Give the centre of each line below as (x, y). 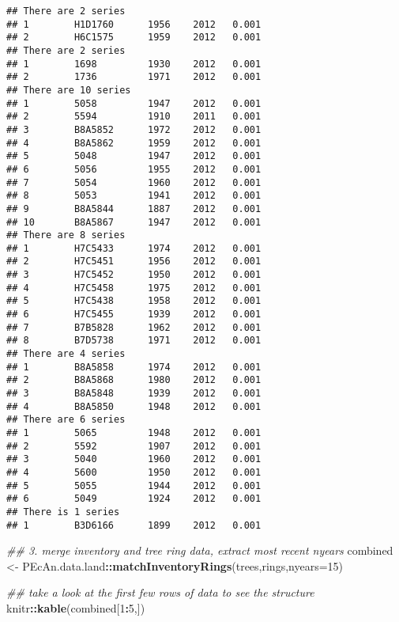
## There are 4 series (66, 354)
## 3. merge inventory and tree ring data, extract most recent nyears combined (200, 550)
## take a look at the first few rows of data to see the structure (160, 592)
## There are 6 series (66, 420)
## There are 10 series (69, 90)
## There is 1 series (63, 512)
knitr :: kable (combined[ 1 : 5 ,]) (76, 608)
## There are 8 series (66, 235)
